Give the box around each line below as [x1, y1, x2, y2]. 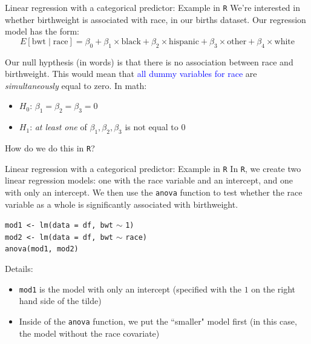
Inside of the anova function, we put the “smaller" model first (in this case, [19, 314, 297, 327]
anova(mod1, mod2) [5, 245, 79, 254]
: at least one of [30, 121, 87, 133]
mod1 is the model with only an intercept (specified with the [19, 282, 241, 295]
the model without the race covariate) [19, 326, 160, 339]
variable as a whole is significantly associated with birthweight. [5, 197, 238, 210]
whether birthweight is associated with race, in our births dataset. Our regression [5, 13, 306, 25]
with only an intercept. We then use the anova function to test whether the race [5, 185, 303, 198]
